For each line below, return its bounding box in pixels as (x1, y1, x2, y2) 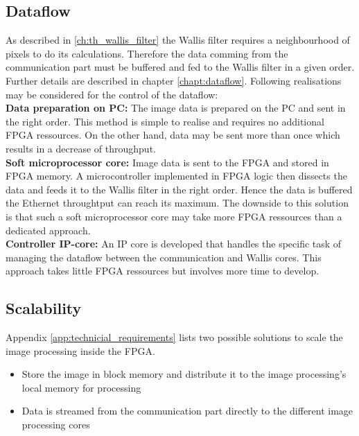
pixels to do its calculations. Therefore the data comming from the (6, 46, 288, 60)
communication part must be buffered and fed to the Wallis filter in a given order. (6, 60, 355, 74)
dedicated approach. (6, 223, 91, 237)
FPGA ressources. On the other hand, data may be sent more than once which (6, 128, 340, 142)
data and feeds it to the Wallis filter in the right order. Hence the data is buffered (6, 182, 353, 196)
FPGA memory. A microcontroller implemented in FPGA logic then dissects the (6, 168, 347, 183)
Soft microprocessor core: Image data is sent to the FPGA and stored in (6, 155, 329, 169)
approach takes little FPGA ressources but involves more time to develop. (6, 263, 319, 278)
